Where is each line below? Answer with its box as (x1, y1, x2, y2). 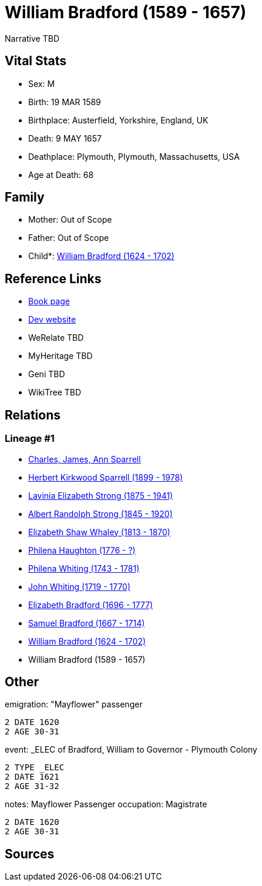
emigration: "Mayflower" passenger (5, 699, 143, 710)
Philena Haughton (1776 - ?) (28, 545, 136, 555)
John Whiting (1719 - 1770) (28, 581, 131, 592)
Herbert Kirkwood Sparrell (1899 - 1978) (28, 472, 183, 482)
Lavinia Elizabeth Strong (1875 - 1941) (28, 490, 173, 501)
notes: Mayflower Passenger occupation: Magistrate (5, 799, 207, 810)
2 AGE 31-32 (5, 781, 59, 791)
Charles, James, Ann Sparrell (28, 454, 141, 464)
